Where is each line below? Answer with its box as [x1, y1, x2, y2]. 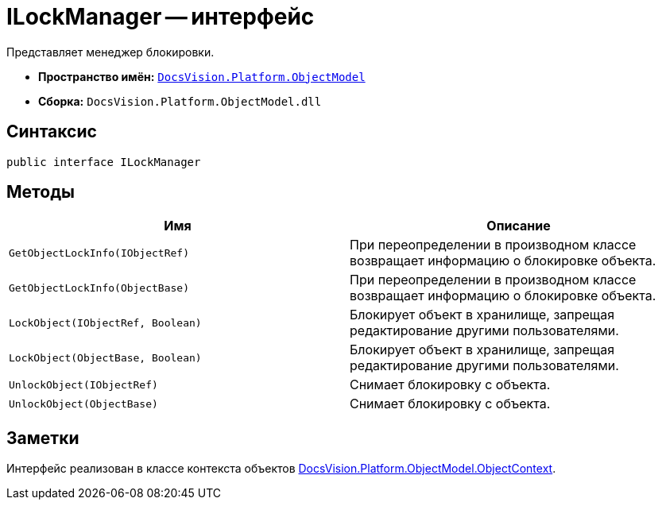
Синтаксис [6, 122, 97, 142]
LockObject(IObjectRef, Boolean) [9, 316, 202, 329]
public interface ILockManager [6, 155, 201, 168]
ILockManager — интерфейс [6, 3, 315, 30]
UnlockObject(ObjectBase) [9, 397, 158, 410]
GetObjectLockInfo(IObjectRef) [9, 246, 189, 259]
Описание [486, 218, 551, 234]
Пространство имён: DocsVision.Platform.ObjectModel [38, 69, 366, 83]
